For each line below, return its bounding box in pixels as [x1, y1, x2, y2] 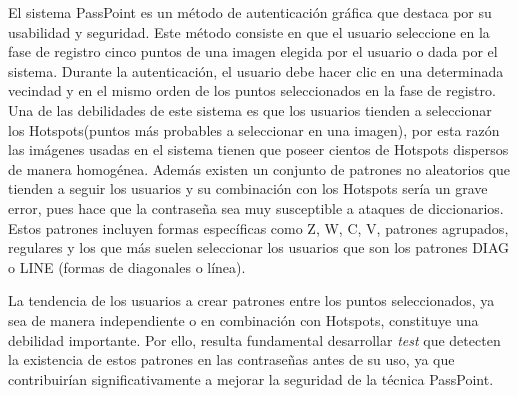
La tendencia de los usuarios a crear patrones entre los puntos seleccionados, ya [8, 290, 495, 311]
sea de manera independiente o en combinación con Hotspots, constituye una [8, 309, 479, 330]
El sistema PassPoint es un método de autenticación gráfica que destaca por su [8, 2, 492, 22]
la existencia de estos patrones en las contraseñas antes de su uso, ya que [8, 349, 455, 370]
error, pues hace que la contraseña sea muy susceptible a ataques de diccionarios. [8, 197, 504, 218]
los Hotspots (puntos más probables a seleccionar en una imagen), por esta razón [8, 119, 500, 140]
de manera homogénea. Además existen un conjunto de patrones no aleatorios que [8, 158, 511, 179]
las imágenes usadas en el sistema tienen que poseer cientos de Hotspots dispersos [8, 139, 509, 160]
